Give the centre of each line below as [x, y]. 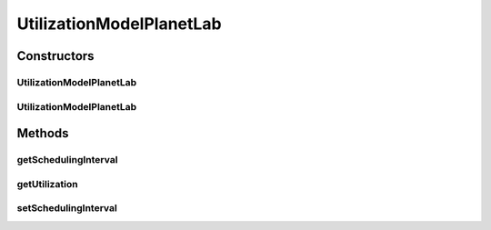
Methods [43, 133]
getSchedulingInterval [67, 160]
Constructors [55, 56]
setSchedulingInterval [67, 208]
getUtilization [47, 184]
